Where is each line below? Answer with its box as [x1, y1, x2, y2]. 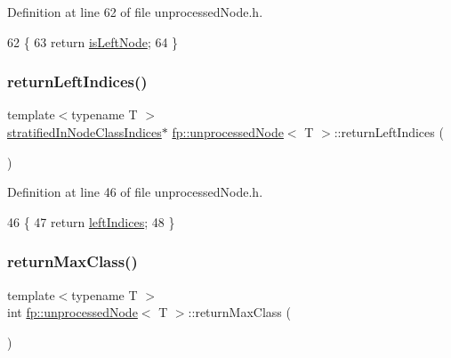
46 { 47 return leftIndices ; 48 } [7, 212, 175, 231]
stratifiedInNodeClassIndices [7, 123, 162, 141]
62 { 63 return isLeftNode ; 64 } [7, 32, 179, 51]
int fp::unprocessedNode [7, 303, 138, 321]
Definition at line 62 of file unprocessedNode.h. [7, 3, 263, 20]
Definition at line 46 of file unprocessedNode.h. [7, 183, 263, 201]
